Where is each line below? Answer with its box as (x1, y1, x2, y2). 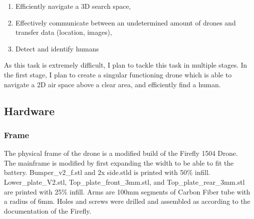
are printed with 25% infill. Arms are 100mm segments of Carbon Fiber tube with (4, 186, 251, 196)
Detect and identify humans (15, 43, 99, 53)
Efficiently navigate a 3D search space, (15, 1, 131, 11)
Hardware (4, 103, 55, 118)
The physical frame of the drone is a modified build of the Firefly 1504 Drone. (4, 148, 238, 158)
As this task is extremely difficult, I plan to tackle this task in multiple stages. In (4, 60, 247, 70)
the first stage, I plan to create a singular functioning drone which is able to (4, 69, 232, 79)
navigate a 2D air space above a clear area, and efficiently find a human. (4, 79, 221, 89)
